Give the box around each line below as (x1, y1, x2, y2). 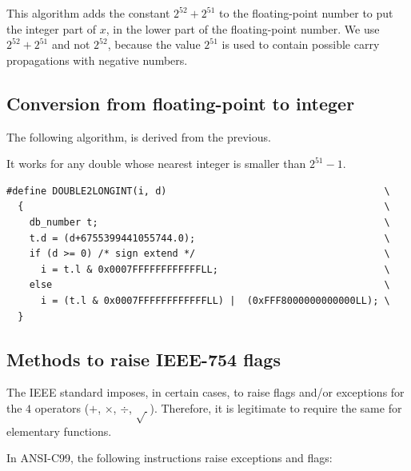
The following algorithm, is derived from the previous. (6, 128, 271, 145)
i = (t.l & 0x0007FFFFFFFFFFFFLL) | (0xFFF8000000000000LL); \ (40, 294, 390, 306)
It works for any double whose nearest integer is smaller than (6, 155, 306, 172)
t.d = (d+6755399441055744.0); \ (29, 232, 390, 244)
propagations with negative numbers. (6, 51, 188, 68)
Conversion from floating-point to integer (6, 90, 355, 115)
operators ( (34, 399, 90, 416)
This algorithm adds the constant (6, 5, 170, 21)
